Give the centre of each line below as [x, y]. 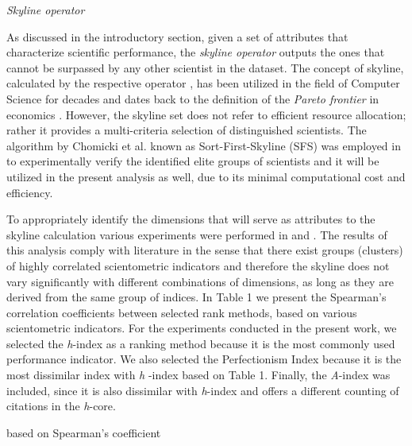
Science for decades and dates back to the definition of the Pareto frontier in [193, 98]
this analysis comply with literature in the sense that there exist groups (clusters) [205, 250]
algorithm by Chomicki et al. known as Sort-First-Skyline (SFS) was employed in [204, 145]
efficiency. [30, 192]
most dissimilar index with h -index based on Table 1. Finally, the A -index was [198, 375]
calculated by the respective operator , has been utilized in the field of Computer [203, 83]
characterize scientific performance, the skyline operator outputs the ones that [196, 52]
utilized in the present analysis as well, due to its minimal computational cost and [206, 176]
